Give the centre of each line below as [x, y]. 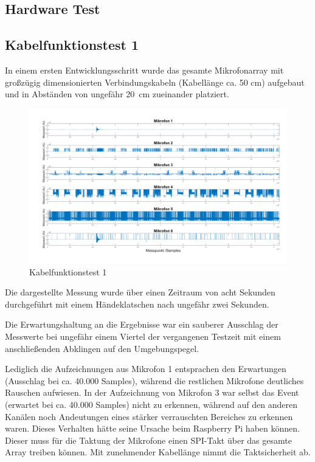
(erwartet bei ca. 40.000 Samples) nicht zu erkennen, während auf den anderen [151, 404]
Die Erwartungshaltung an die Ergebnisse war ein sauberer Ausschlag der [142, 324]
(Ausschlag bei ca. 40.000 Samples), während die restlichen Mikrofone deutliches [154, 380]
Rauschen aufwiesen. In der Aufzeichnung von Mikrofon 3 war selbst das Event [152, 392]
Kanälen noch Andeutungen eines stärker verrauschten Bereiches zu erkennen [149, 416]
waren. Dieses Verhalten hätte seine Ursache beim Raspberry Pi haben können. [152, 428]
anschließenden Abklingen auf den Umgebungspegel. [102, 348]
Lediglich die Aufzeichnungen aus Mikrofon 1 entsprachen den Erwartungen [146, 369]
